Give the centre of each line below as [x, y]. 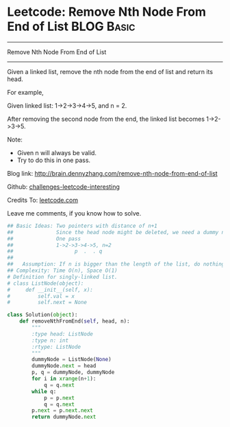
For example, [26, 92]
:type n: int [50, 341]
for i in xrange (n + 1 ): [64, 379]
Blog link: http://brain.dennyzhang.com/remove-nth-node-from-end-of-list [112, 173]
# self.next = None [47, 303]
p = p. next [59, 398]
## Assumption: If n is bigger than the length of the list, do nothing [116, 264]
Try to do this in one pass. [54, 160]
